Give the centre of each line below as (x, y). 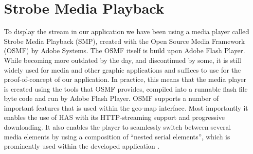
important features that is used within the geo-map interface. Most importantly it (126, 107)
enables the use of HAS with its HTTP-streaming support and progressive (114, 117)
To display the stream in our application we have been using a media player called (126, 31)
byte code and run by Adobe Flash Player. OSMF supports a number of (111, 98)
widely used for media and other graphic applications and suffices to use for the (123, 69)
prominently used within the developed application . (82, 146)
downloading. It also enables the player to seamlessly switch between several (117, 127)
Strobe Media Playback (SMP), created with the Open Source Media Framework (125, 41)
